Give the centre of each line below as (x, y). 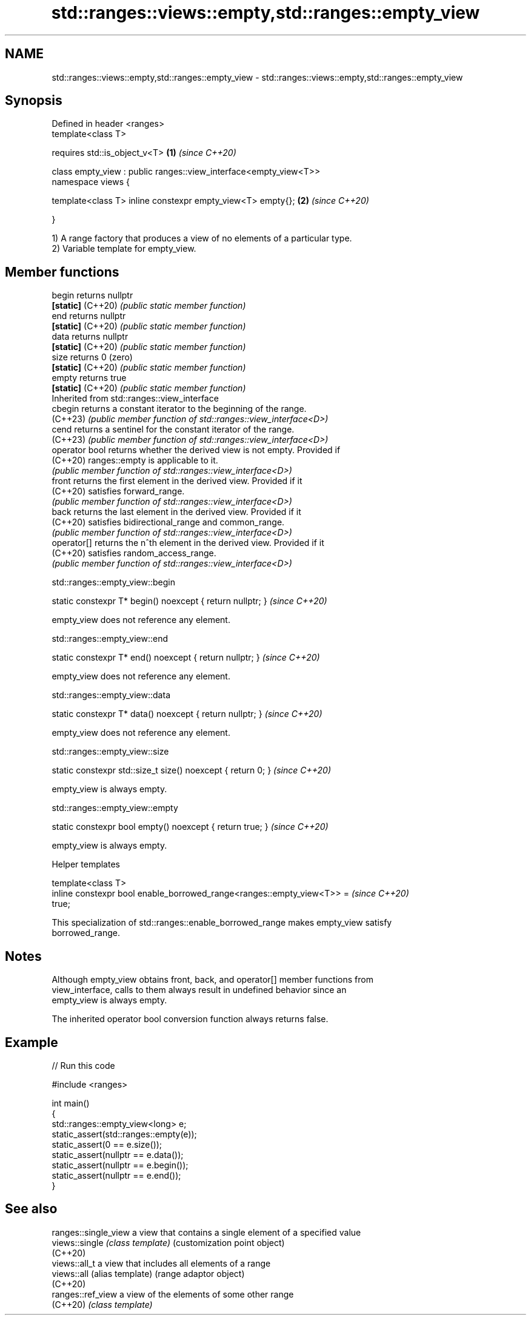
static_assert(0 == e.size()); (107, 1144)
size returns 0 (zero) (92, 357)
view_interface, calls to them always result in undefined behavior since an (199, 990)
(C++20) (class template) (102, 1304)
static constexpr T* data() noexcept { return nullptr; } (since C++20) (187, 714)
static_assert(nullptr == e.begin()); (120, 1165)
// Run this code (83, 1065)
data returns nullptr (90, 337)
